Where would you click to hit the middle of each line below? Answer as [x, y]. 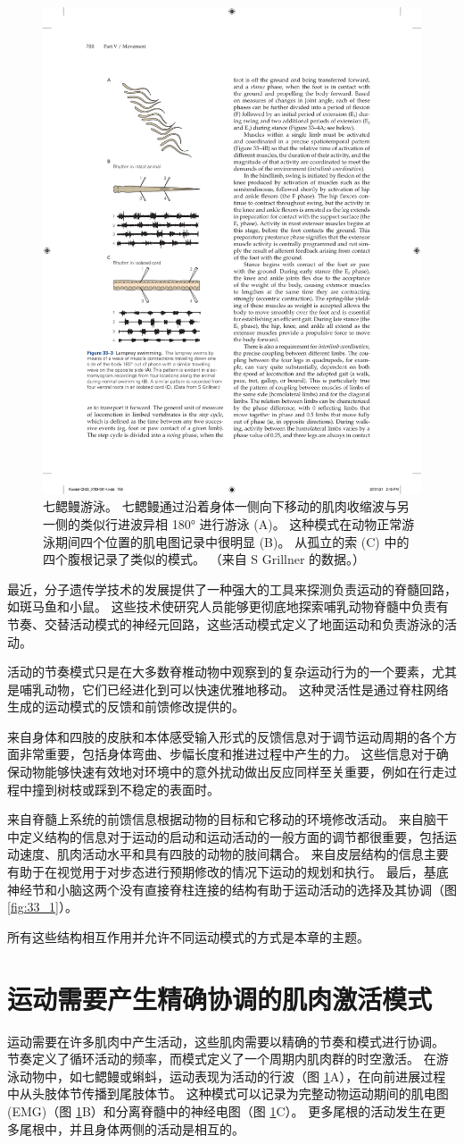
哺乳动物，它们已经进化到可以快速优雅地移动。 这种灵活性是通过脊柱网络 [234, 689]
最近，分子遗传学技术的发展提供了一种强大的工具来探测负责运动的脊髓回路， [232, 589]
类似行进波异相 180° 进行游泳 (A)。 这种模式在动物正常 [241, 523]
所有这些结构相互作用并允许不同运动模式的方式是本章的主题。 [188, 936]
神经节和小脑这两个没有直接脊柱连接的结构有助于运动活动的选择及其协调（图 [232, 889]
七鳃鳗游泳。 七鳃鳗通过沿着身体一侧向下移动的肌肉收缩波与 [220, 506]
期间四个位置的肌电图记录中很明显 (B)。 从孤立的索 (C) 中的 [232, 541]
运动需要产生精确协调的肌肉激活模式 [220, 998]
